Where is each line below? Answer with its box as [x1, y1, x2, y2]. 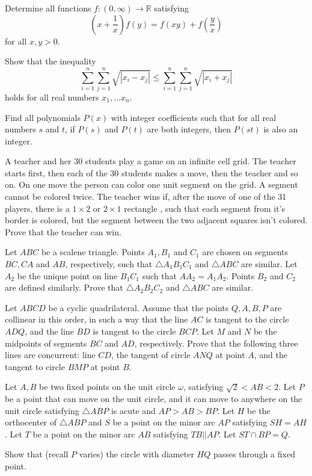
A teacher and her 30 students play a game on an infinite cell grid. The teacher [5, 155, 296, 167]
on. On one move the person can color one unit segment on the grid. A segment [5, 178, 298, 191]
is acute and [111, 404, 156, 416]
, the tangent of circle [111, 348, 191, 361]
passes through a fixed [213, 448, 295, 460]
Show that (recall [5, 448, 69, 460]
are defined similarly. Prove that [5, 281, 123, 294]
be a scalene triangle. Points [41, 246, 145, 258]
